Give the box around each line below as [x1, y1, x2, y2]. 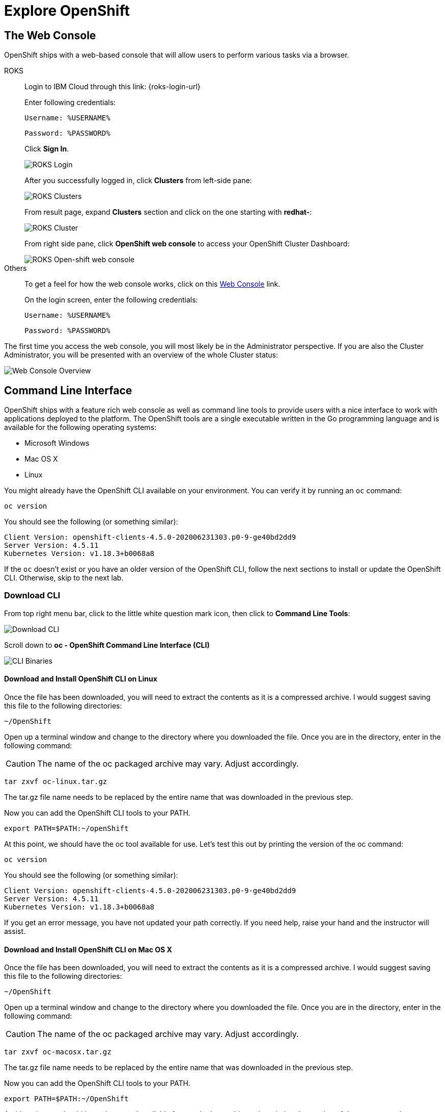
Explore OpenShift [4, 2, 130, 19]
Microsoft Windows [24, 439, 90, 448]
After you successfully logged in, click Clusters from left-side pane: [24, 176, 252, 185]
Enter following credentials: [24, 98, 116, 107]
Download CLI [4, 590, 60, 601]
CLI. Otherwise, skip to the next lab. [4, 573, 124, 583]
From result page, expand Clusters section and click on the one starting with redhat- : [24, 208, 312, 217]
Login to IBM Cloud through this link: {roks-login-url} [24, 82, 201, 91]
